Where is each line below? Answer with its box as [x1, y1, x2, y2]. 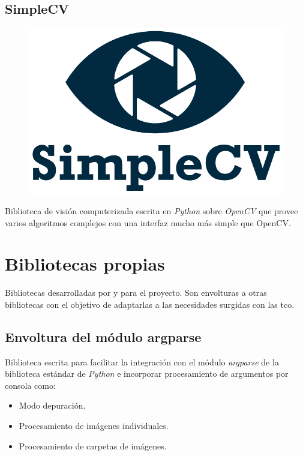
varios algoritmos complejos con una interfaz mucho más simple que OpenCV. [5, 216, 291, 229]
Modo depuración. [19, 399, 86, 412]
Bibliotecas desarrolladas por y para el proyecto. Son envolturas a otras [5, 286, 267, 299]
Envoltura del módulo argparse [5, 327, 202, 346]
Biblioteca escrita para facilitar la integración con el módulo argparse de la [5, 355, 279, 368]
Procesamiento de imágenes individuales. [19, 419, 169, 432]
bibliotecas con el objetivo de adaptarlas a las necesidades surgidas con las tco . [5, 298, 295, 310]
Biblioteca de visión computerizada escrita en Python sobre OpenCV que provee [5, 204, 298, 217]
